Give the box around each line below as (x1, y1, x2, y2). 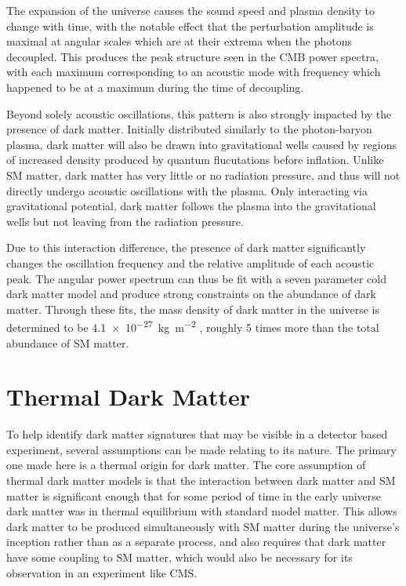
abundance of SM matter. (6, 334, 129, 351)
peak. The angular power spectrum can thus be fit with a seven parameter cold (6, 270, 386, 286)
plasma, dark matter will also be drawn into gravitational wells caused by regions (6, 136, 397, 152)
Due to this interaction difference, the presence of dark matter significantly (6, 239, 366, 256)
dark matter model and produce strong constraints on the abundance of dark (6, 286, 376, 302)
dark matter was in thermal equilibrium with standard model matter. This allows (6, 503, 397, 519)
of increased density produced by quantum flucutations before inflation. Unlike (6, 151, 384, 168)
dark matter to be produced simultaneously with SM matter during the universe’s (6, 518, 400, 534)
